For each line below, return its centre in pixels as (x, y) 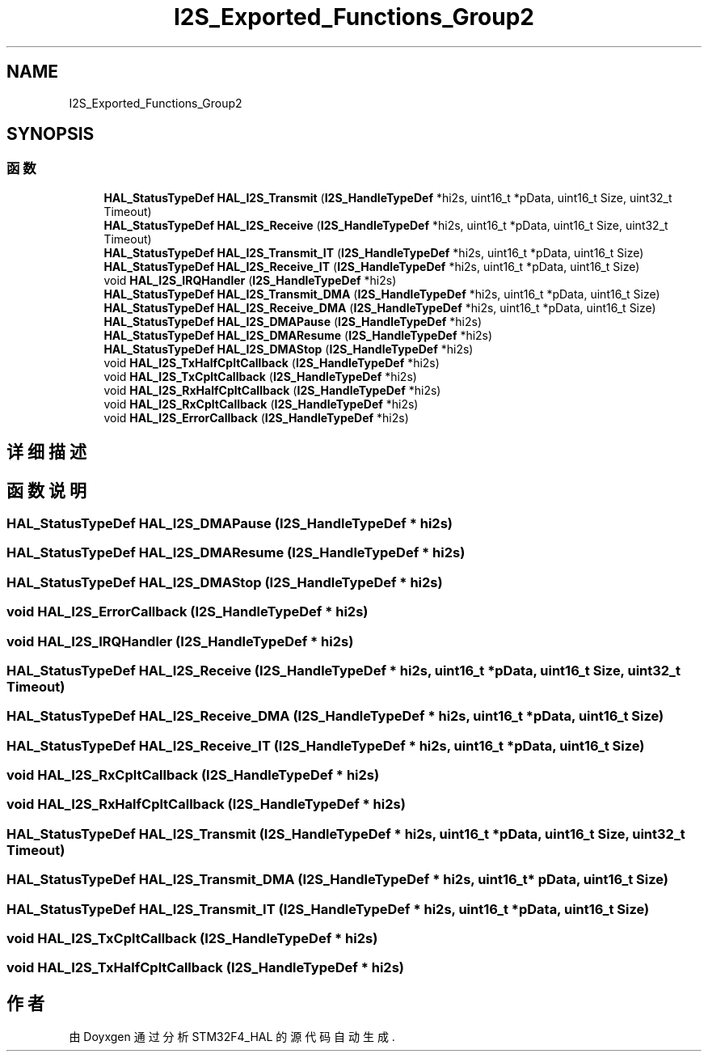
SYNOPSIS (51, 134)
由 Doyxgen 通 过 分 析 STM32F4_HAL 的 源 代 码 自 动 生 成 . (232, 1037)
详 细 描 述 (46, 452)
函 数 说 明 (46, 490)
